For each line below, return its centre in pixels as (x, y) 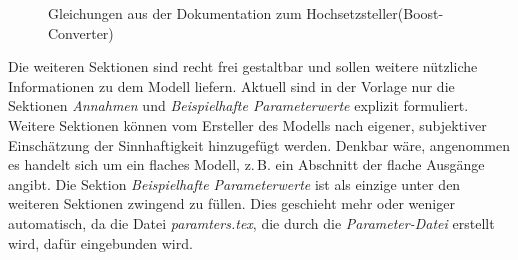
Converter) (81, 32)
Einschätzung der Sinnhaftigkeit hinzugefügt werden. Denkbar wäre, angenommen (259, 144)
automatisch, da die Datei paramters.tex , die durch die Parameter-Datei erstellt (251, 222)
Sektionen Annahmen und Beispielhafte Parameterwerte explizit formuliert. (238, 105)
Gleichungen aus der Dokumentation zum (175, 13)
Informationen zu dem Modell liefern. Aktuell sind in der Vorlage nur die (231, 85)
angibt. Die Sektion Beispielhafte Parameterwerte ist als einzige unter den (234, 183)
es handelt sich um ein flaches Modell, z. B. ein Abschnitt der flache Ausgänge (246, 164)
